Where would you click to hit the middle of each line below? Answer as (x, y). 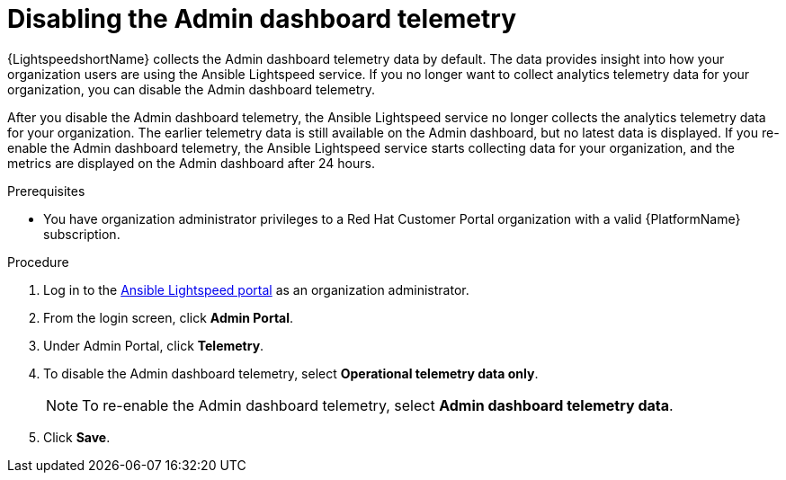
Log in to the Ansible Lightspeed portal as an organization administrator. (256, 289)
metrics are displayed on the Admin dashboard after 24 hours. (191, 163)
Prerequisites (46, 191)
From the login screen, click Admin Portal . (169, 317)
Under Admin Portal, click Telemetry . (154, 345)
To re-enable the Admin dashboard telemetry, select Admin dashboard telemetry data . (378, 405)
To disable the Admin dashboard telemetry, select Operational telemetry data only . (291, 373)
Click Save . (77, 437)
